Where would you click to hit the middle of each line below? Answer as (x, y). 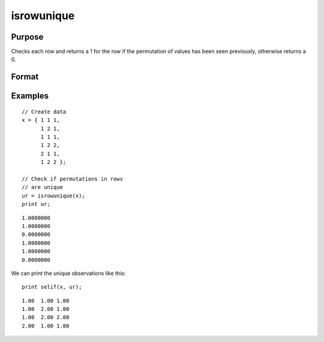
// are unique (42, 187)
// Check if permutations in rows (72, 179)
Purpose (27, 37)
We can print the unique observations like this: (68, 273)
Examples (30, 96)
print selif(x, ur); (52, 287)
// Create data (44, 112)
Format (25, 77)
